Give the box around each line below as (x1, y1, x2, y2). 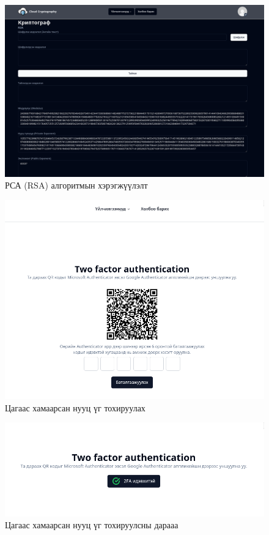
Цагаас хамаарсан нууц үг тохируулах (5, 401, 146, 414)
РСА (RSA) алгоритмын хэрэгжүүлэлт (5, 179, 148, 192)
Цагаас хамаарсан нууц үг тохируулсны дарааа (5, 518, 179, 531)
